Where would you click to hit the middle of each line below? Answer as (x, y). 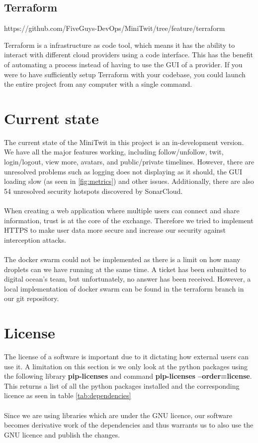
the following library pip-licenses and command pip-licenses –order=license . (128, 376)
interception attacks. (35, 239)
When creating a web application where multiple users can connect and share (122, 211)
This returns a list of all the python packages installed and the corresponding (122, 385)
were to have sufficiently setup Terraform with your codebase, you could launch (125, 74)
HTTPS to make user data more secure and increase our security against (115, 230)
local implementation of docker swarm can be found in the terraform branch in (124, 288)
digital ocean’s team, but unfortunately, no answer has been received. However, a (128, 279)
